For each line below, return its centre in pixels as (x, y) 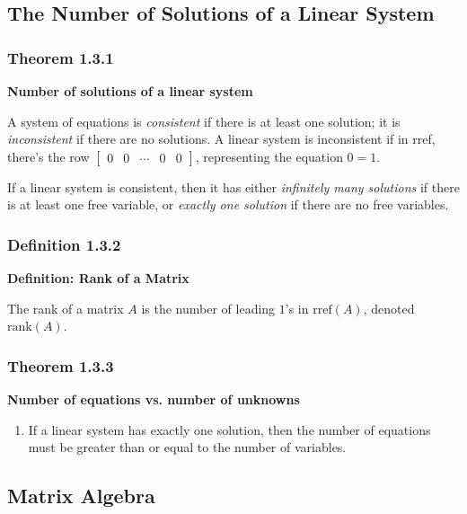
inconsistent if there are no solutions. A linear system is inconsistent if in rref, (221, 139)
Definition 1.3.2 (64, 244)
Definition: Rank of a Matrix (98, 278)
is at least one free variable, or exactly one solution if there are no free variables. (228, 204)
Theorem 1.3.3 (61, 365)
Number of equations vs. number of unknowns (154, 399)
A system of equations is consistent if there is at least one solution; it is (204, 121)
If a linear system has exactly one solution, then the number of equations (229, 429)
